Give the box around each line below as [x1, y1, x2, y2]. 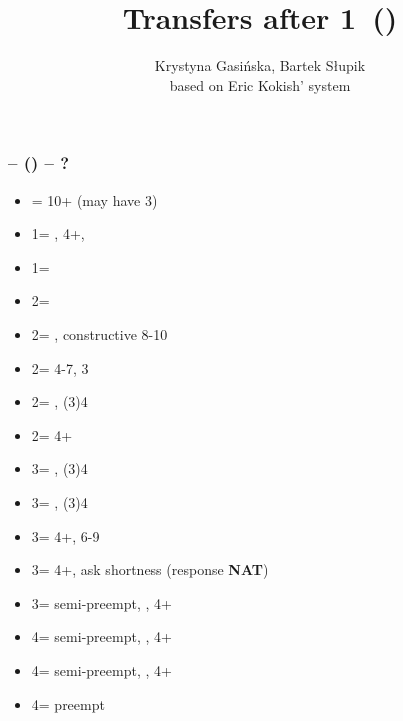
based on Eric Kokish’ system [169, 74, 351, 95]
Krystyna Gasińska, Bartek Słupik [154, 55, 366, 76]
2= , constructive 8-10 [31, 323, 168, 344]
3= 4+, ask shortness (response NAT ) [31, 559, 269, 580]
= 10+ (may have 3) [31, 189, 158, 210]
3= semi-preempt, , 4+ [31, 592, 172, 613]
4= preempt [31, 693, 105, 714]
